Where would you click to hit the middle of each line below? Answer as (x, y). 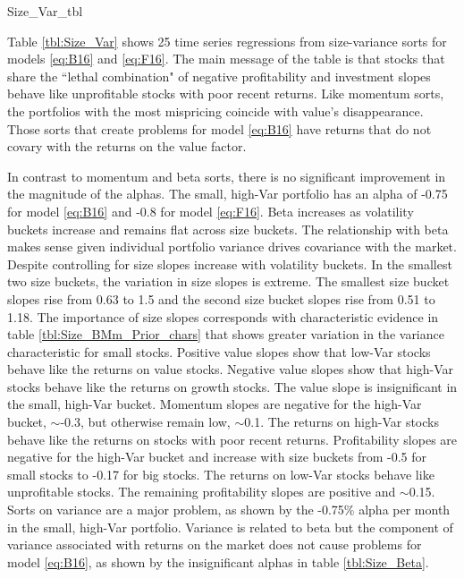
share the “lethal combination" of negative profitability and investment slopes (219, 76)
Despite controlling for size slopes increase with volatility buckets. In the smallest (230, 263)
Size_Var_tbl (45, 11)
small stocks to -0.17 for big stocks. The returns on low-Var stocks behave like (221, 474)
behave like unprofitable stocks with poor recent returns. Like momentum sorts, (226, 93)
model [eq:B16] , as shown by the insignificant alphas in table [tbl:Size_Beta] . (218, 561)
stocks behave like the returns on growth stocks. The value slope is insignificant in (232, 386)
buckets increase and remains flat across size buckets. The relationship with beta (228, 229)
